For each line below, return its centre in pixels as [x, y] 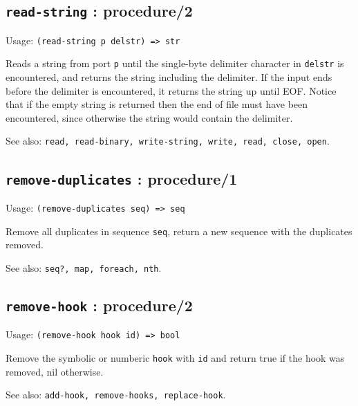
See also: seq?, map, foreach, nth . [84, 267]
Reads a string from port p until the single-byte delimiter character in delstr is [175, 63]
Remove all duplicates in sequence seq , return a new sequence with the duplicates [179, 231]
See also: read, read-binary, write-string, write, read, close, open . [168, 141]
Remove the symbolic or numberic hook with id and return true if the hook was [175, 357]
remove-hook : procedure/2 [99, 305]
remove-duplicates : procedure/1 [122, 178]
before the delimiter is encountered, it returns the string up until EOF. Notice [171, 90]
